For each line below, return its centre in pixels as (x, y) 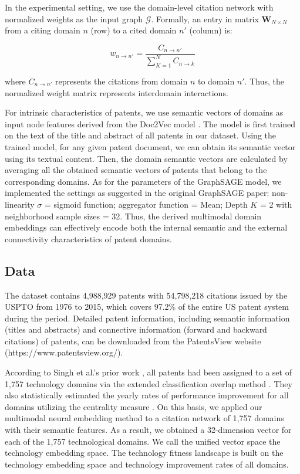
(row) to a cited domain (134, 30)
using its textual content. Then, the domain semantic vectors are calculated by (146, 158)
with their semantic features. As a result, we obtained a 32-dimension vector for (148, 430)
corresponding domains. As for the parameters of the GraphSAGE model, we (143, 181)
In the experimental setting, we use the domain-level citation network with (139, 7)
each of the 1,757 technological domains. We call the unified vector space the (143, 441)
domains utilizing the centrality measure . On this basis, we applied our (134, 406)
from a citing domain (43, 30)
